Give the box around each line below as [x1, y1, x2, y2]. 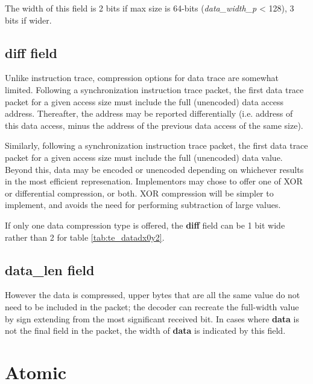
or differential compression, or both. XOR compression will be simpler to [5, 186, 274, 199]
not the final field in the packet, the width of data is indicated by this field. [5, 324, 286, 337]
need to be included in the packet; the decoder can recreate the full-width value [5, 300, 299, 313]
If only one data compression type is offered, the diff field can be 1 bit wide [5, 218, 285, 231]
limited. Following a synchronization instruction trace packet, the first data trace [5, 83, 304, 96]
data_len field [5, 260, 95, 279]
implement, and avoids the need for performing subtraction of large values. [5, 198, 281, 211]
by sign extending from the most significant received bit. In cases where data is [5, 312, 299, 325]
